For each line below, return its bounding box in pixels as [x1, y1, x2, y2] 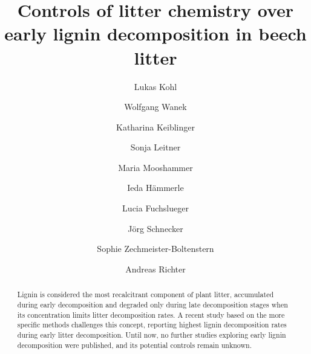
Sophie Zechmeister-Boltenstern [97, 242, 214, 255]
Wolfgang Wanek [124, 100, 187, 113]
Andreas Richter [125, 262, 186, 275]
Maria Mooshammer [118, 161, 193, 173]
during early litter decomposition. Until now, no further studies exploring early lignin [17, 329, 286, 340]
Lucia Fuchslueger [122, 202, 189, 214]
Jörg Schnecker [128, 222, 183, 234]
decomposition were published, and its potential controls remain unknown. [17, 340, 252, 350]
